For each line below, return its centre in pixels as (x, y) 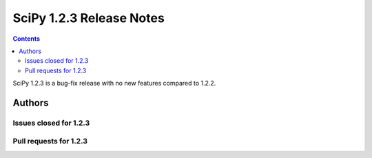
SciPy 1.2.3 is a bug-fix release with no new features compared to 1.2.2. (114, 83)
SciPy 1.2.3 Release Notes (89, 18)
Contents (27, 39)
